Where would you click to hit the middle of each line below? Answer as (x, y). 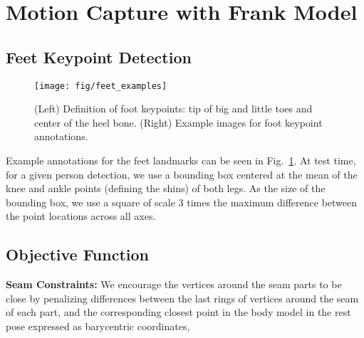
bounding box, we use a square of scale (90, 202)
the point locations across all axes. (81, 216)
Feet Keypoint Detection (99, 57)
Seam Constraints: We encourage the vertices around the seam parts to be (174, 284)
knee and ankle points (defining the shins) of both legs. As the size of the (166, 188)
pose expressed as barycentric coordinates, (98, 326)
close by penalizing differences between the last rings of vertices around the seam (182, 298)
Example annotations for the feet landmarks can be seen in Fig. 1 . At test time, (181, 160)
